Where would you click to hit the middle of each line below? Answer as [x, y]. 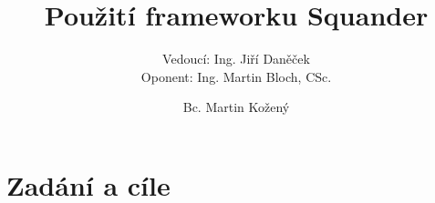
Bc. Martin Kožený [236, 107]
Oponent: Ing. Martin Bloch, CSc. [236, 76]
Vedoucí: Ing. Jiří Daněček [236, 59]
